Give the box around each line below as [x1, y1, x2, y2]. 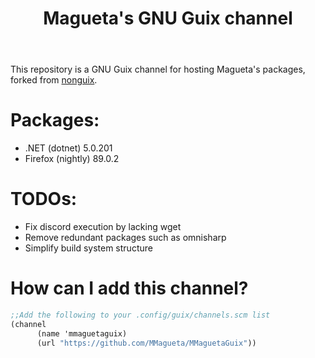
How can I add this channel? [10, 277, 249, 300]
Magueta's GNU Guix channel [43, 7, 293, 30]
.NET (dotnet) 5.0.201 [24, 142, 113, 154]
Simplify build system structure [24, 242, 153, 254]
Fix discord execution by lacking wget [24, 221, 182, 233]
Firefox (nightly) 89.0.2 [24, 153, 120, 165]
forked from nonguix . [10, 74, 98, 86]
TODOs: [10, 188, 78, 211]
